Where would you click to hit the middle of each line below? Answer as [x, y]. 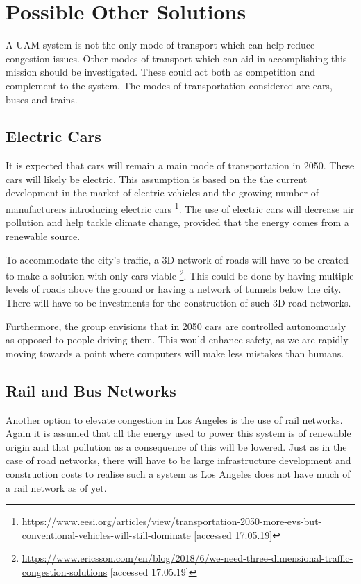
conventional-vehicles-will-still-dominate [106, 534]
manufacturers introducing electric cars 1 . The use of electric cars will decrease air [180, 208]
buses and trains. [42, 99]
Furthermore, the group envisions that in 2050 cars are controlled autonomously [176, 326]
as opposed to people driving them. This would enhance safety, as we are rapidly [177, 340]
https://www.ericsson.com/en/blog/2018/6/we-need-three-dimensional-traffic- [187, 558]
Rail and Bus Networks [91, 390]
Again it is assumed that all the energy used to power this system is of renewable [178, 433]
